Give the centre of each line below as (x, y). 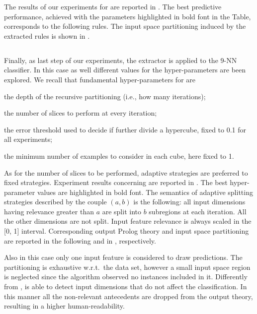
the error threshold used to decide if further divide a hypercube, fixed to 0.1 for (125, 129)
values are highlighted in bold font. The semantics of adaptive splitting (145, 192)
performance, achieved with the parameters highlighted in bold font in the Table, (128, 16)
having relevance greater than (49, 211)
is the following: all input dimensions (189, 202)
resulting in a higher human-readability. (64, 306)
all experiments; (28, 139)
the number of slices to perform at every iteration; (81, 113)
